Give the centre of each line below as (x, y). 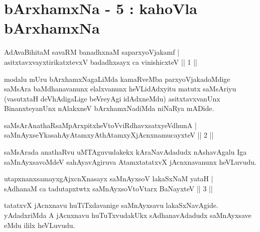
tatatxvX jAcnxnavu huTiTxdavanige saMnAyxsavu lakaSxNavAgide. (111, 205)
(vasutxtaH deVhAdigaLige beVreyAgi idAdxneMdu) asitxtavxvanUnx (112, 98)
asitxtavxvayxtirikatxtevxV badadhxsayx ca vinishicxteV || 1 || (101, 62)
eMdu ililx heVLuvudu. (40, 225)
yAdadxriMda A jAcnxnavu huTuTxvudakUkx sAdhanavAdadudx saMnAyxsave (128, 215)
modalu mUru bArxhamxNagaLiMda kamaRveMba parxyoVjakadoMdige (117, 79)
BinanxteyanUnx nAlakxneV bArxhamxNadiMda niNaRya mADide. (109, 108)
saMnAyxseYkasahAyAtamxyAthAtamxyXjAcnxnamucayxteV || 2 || (109, 135)
